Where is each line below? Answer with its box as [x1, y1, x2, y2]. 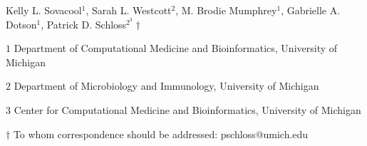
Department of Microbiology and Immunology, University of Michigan [14, 78, 319, 93]
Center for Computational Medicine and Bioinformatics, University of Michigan [14, 102, 361, 117]
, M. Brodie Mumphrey [175, 3, 277, 17]
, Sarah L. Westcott [86, 3, 172, 17]
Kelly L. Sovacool [6, 3, 82, 17]
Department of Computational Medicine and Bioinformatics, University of [14, 41, 338, 56]
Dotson [6, 16, 37, 31]
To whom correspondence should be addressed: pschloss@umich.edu [13, 126, 309, 141]
